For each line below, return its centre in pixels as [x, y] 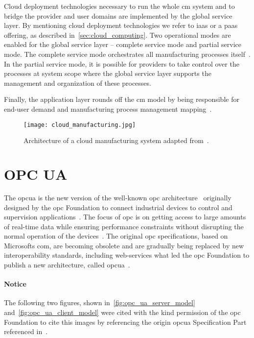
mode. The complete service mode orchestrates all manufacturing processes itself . [127, 54]
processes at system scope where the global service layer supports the [108, 73]
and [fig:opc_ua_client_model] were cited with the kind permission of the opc [122, 312]
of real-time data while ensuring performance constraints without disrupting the [124, 226]
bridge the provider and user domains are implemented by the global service [118, 15]
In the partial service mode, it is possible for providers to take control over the [122, 63]
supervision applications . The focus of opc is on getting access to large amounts [125, 217]
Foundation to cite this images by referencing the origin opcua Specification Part [125, 322]
